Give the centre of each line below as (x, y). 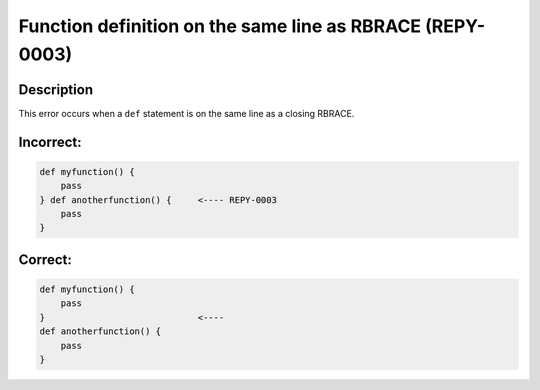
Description (56, 89)
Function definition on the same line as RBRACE (220, 26)
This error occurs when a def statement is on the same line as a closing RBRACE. (186, 113)
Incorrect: (50, 141)
